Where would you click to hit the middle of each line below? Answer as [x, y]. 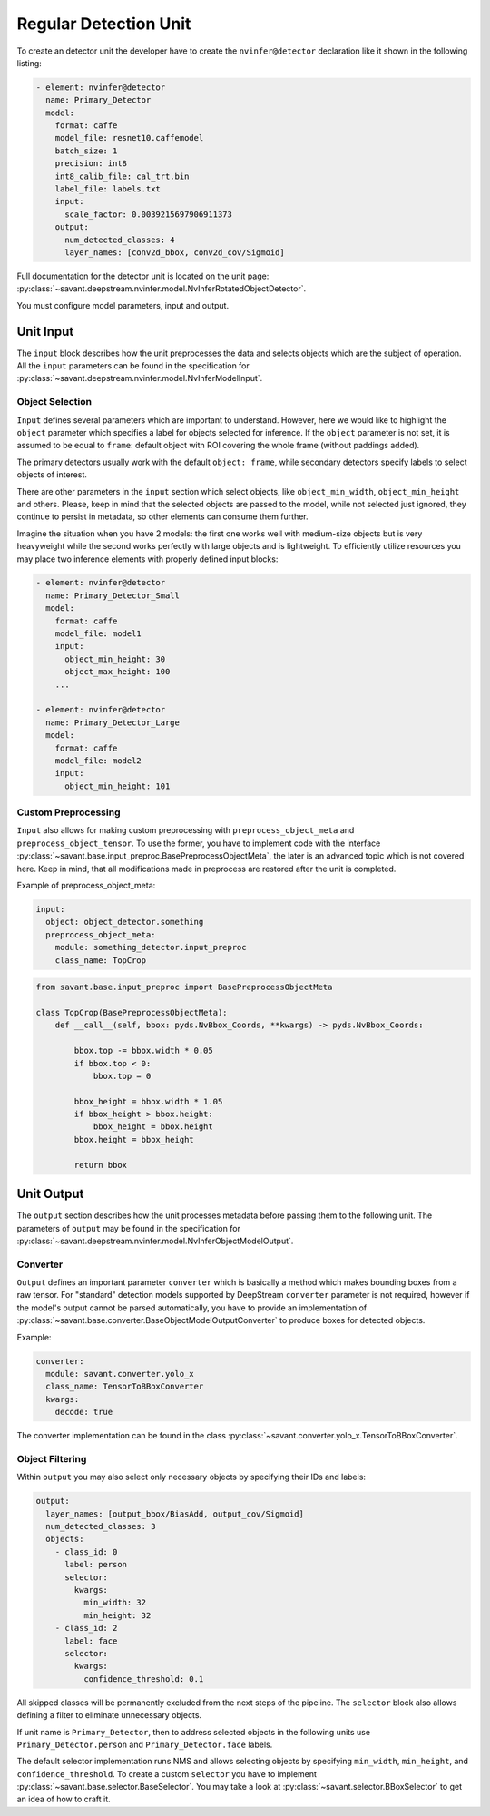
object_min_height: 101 [118, 786]
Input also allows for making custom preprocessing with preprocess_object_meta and [186, 830]
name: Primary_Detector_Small [113, 595]
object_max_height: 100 [118, 672]
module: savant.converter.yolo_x [120, 1374]
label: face [91, 1641]
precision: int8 [91, 164]
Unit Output [50, 1194]
